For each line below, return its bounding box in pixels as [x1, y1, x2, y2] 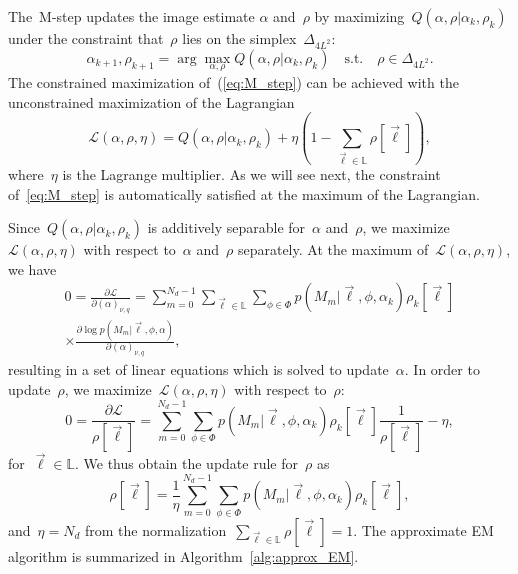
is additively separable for [147, 217, 306, 238]
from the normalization [85, 519, 227, 540]
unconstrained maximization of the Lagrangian [8, 91, 295, 112]
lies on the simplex [182, 28, 297, 48]
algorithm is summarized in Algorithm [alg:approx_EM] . [8, 545, 359, 566]
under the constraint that [8, 28, 164, 48]
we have [8, 258, 57, 279]
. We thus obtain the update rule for [74, 453, 298, 474]
